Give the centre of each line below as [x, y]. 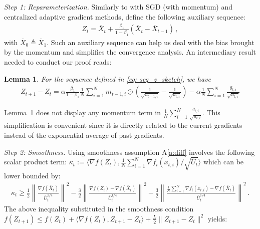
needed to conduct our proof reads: [58, 61]
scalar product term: [36, 162]
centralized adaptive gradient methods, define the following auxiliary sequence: [125, 16]
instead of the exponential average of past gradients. [84, 135]
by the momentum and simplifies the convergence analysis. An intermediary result [130, 52]
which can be [223, 162]
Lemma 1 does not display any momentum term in [83, 112]
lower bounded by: [32, 175]
